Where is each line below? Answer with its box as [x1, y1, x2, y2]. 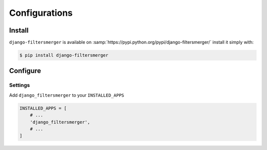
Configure [9, 67, 42, 75]
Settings [9, 82, 30, 89]
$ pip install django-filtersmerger [19, 52, 109, 58]
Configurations [9, 7, 73, 18]
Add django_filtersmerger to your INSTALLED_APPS [9, 92, 125, 98]
